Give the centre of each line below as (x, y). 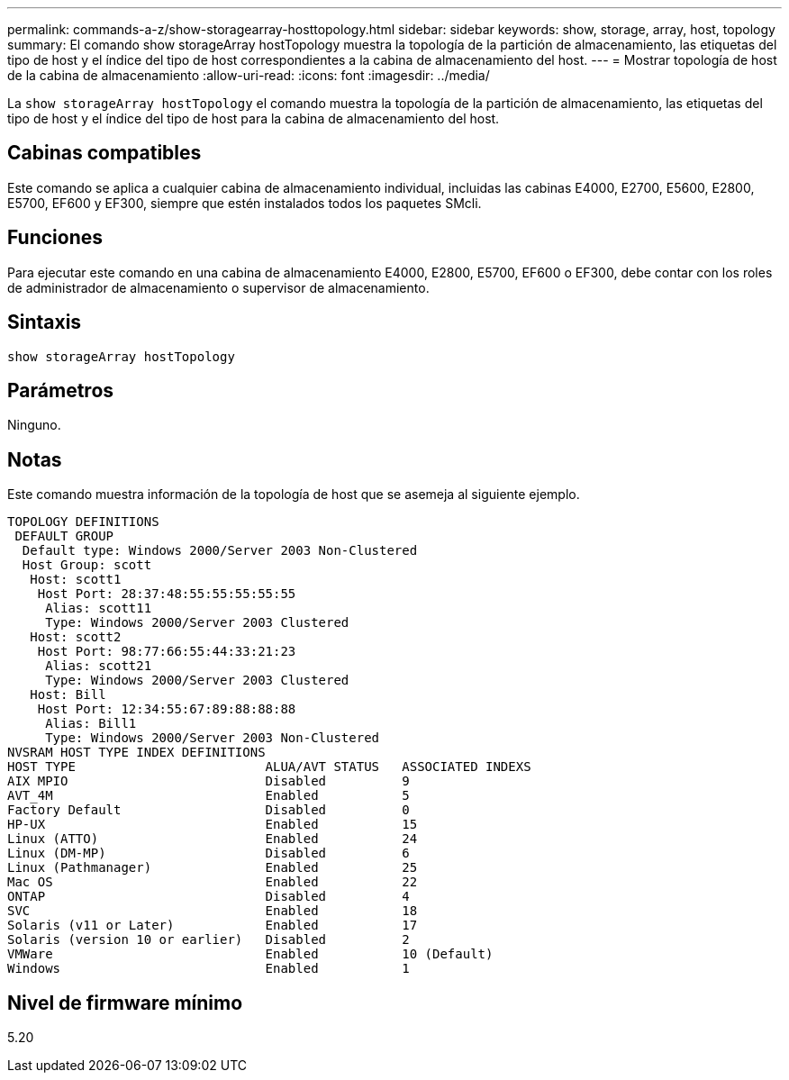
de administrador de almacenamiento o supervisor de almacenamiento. (218, 287)
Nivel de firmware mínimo (125, 1003)
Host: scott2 (76, 637)
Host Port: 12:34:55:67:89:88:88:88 (167, 709)
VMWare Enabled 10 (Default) (250, 954)
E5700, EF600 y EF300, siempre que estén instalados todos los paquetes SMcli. (245, 203)
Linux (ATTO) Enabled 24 (213, 839)
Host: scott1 (76, 580)
